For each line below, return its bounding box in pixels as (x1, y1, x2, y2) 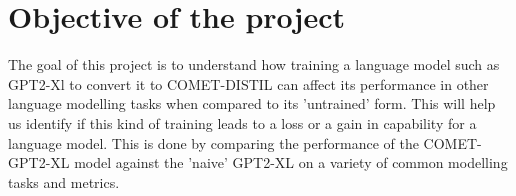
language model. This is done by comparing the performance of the (8, 132, 419, 153)
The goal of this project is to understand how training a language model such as (8, 54, 500, 75)
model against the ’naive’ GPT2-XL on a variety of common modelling (74, 152, 508, 173)
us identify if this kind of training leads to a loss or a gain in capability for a (8, 112, 477, 133)
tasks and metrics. (8, 171, 120, 192)
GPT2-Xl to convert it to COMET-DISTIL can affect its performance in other (8, 73, 489, 94)
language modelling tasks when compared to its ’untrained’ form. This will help (8, 93, 496, 114)
